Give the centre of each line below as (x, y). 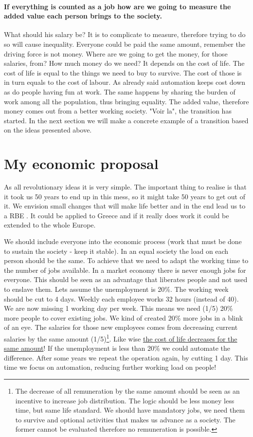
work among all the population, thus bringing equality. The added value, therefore (126, 101)
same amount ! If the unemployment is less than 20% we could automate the (117, 348)
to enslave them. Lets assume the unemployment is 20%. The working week (116, 289)
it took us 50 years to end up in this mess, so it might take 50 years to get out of (125, 196)
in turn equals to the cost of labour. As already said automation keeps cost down (125, 82)
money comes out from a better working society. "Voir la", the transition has (118, 111)
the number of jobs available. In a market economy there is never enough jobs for (125, 270)
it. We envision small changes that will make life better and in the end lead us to (125, 206)
